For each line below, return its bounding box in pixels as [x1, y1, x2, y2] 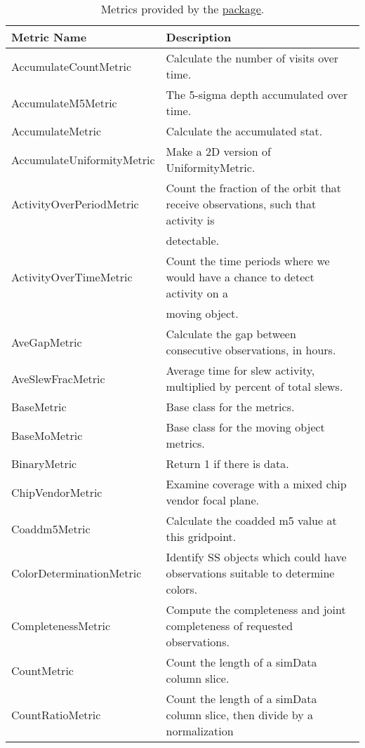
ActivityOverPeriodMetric [11, 196, 139, 212]
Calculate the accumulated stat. [166, 123, 323, 139]
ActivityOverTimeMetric [11, 269, 133, 285]
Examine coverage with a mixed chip [166, 476, 347, 492]
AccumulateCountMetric [11, 58, 132, 74]
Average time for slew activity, [166, 362, 315, 378]
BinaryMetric [11, 455, 77, 472]
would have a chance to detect [166, 269, 314, 285]
